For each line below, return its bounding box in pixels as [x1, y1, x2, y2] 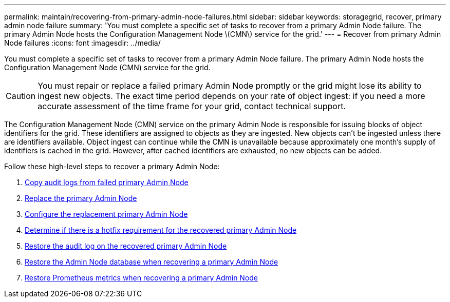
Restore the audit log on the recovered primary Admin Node [25, 241, 227, 250]
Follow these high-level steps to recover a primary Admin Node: [4, 162, 220, 171]
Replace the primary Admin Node [25, 194, 137, 203]
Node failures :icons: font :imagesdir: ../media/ [4, 38, 161, 47]
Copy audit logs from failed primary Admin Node [25, 178, 189, 187]
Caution [6, 91, 36, 101]
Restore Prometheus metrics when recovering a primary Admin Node [25, 273, 258, 282]
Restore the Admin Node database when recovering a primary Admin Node [25, 257, 278, 266]
